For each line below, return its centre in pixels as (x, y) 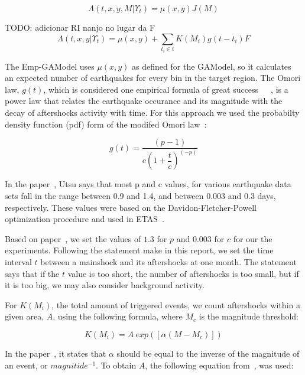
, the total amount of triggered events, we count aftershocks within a (176, 304)
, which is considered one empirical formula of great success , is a (166, 89)
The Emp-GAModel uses (50, 66)
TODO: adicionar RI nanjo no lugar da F (80, 27)
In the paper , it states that (56, 353)
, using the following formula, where (118, 316)
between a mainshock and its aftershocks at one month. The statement (168, 262)
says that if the (32, 273)
